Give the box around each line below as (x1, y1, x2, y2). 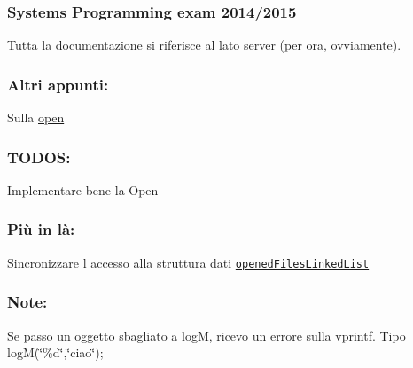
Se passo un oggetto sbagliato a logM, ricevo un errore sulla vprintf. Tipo (7, 325, 406, 344)
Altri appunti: (7, 73, 109, 95)
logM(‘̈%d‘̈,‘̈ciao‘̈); (7, 343, 104, 362)
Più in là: (7, 218, 75, 240)
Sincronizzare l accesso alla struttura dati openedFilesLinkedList (7, 253, 370, 271)
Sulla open (7, 108, 65, 127)
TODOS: (7, 145, 71, 168)
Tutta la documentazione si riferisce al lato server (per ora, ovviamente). (7, 35, 401, 54)
